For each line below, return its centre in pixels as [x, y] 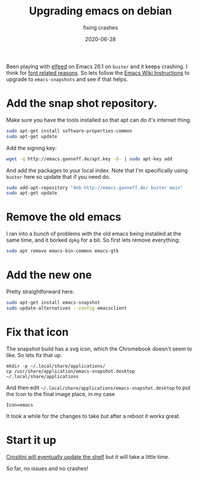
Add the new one [49, 275]
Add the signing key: [31, 148]
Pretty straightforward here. [40, 292]
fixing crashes [100, 28]
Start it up [31, 440]
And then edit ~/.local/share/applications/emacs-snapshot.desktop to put [98, 388]
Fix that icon [37, 332]
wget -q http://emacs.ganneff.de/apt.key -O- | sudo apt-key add [89, 159]
